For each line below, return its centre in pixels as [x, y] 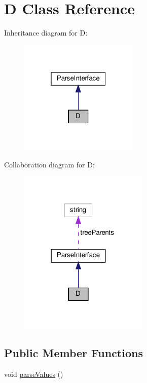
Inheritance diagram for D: [46, 33]
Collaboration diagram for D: [49, 164]
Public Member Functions [73, 352]
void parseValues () [34, 374]
